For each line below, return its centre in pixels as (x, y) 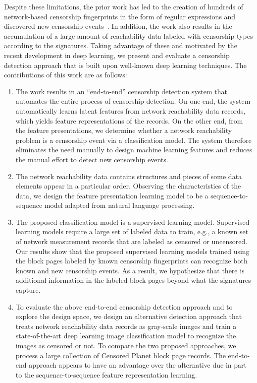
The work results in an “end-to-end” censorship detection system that (121, 91)
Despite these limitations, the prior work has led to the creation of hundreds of (124, 6)
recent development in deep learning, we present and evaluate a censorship (117, 55)
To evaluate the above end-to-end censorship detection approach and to (124, 306)
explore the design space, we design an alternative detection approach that (129, 316)
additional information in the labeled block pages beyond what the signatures (133, 280)
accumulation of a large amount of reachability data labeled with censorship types (128, 35)
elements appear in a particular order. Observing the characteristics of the (128, 186)
